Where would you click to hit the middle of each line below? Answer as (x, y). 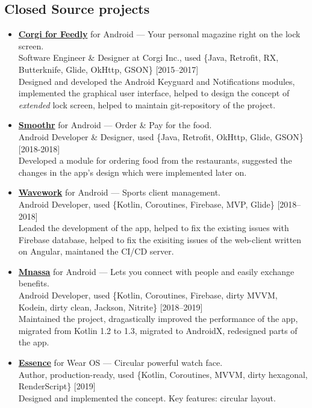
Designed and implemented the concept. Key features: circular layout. (147, 397)
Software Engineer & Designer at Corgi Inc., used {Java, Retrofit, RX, (148, 57)
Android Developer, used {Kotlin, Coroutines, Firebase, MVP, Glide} (146, 204)
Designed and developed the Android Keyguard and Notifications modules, (157, 81)
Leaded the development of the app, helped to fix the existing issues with (154, 228)
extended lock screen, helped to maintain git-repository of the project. (147, 104)
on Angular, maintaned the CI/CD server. (96, 251)
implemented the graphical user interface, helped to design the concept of (154, 93)
